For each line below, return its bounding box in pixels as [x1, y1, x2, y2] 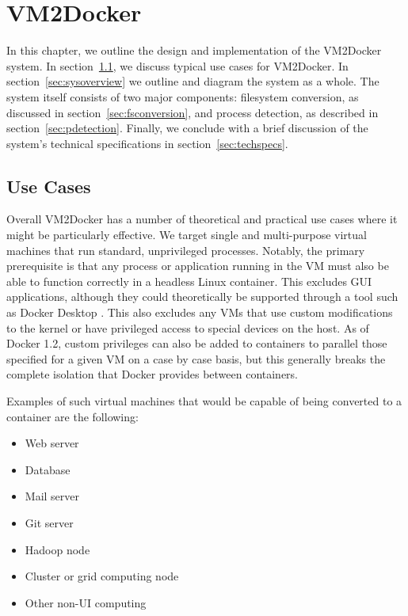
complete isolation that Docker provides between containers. [6, 366, 299, 382]
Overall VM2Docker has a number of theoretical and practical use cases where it [6, 211, 398, 227]
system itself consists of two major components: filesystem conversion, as [6, 88, 359, 105]
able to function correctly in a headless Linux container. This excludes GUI [6, 272, 372, 289]
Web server [25, 435, 79, 451]
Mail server [25, 488, 80, 504]
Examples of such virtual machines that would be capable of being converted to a [6, 393, 402, 409]
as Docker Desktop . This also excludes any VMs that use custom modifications [6, 304, 393, 321]
